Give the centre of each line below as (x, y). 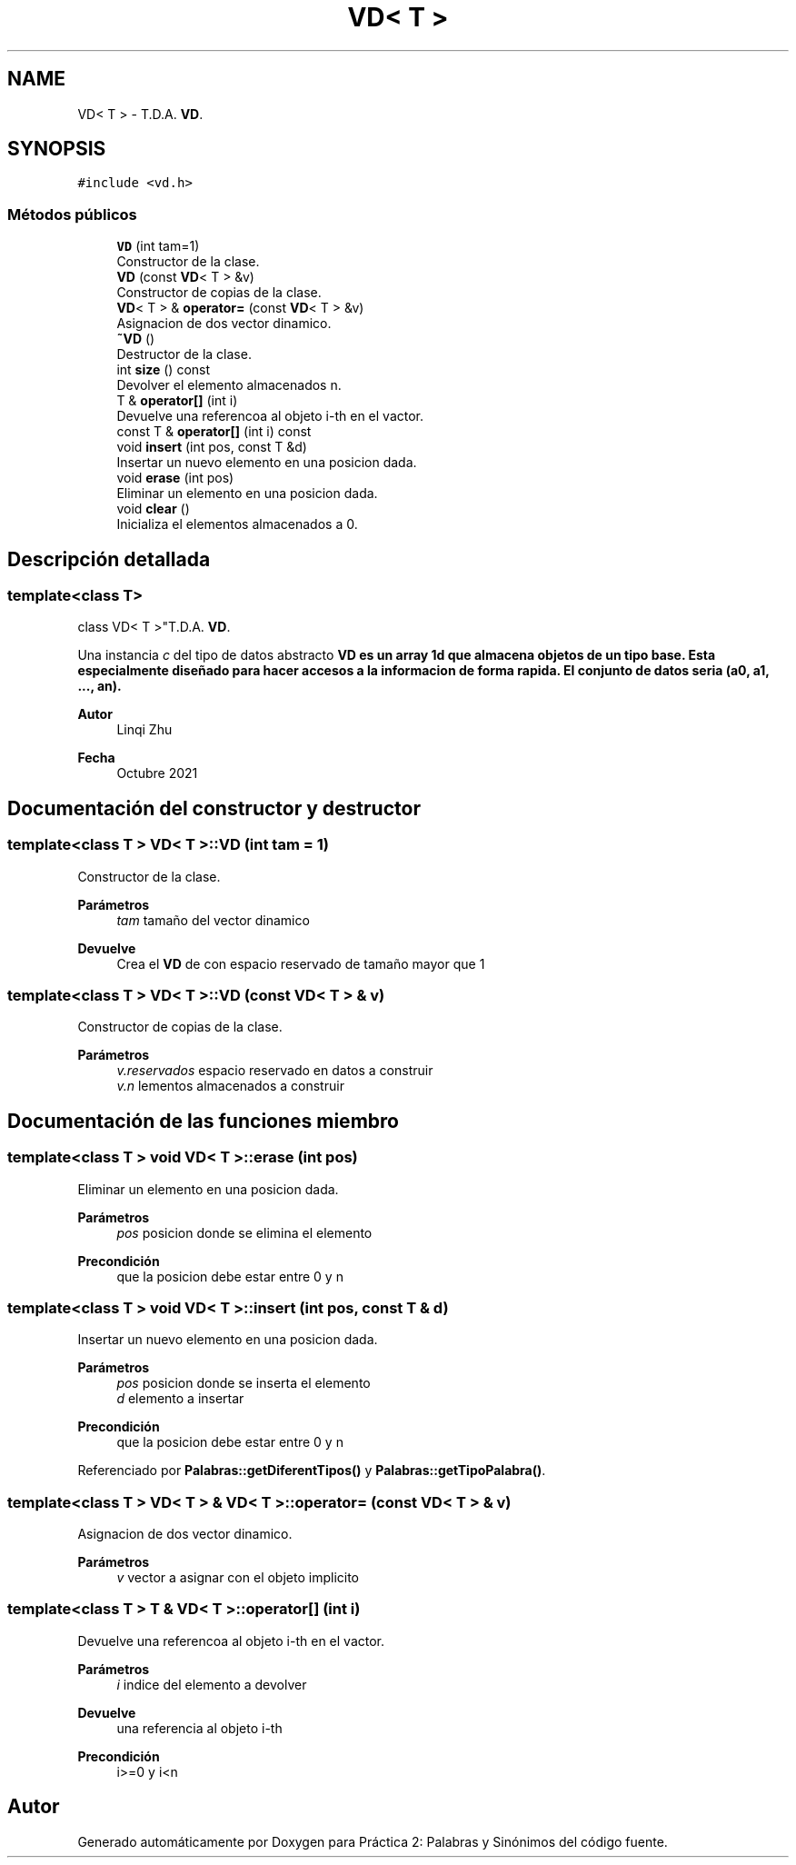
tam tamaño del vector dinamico (213, 920)
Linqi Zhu (144, 730)
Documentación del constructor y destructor (214, 808)
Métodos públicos (72, 214)
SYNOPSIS (57, 149)
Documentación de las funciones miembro (203, 1121)
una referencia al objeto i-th (199, 1728)
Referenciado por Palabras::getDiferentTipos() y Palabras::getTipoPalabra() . (312, 1471)
